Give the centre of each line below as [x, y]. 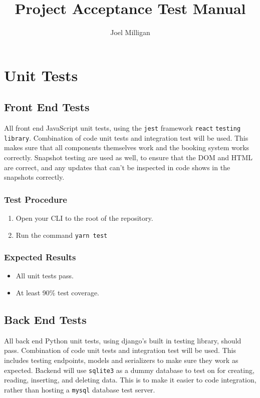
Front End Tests [47, 107]
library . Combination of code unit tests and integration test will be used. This [126, 137]
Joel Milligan [130, 32]
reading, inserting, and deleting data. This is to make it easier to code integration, [130, 380]
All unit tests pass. [45, 276]
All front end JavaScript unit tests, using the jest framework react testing [122, 128]
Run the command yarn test [62, 235]
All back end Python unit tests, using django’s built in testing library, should [123, 340]
